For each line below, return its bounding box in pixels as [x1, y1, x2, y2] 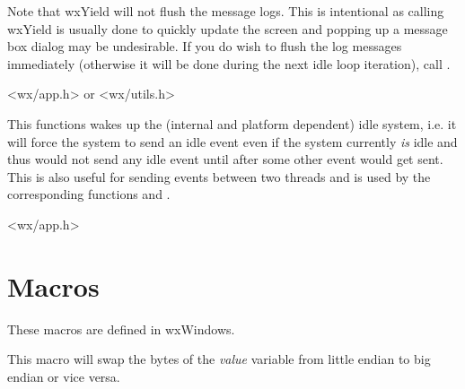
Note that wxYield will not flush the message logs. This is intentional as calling [7, 2, 444, 20]
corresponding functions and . [7, 185, 171, 203]
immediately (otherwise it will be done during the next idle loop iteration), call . [7, 54, 451, 73]
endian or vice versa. [7, 367, 120, 385]
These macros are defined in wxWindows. [7, 319, 235, 338]
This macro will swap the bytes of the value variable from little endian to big [7, 350, 431, 368]
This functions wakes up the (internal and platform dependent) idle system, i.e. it [7, 114, 457, 133]
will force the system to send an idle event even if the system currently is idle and [7, 132, 458, 151]
